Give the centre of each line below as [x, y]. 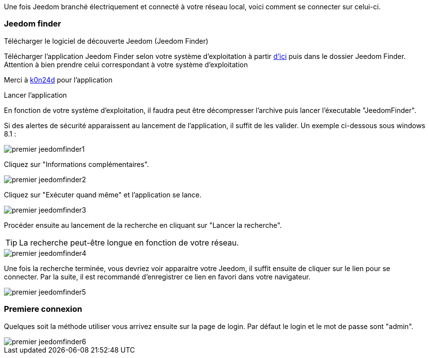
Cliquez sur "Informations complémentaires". [77, 164]
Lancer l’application [36, 95]
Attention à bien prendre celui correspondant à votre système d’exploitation [126, 64]
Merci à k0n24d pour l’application [58, 80]
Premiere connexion [43, 309]
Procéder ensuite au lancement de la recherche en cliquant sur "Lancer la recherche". [143, 225]
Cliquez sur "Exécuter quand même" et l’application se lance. [103, 194]
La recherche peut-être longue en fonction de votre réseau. [129, 242]
